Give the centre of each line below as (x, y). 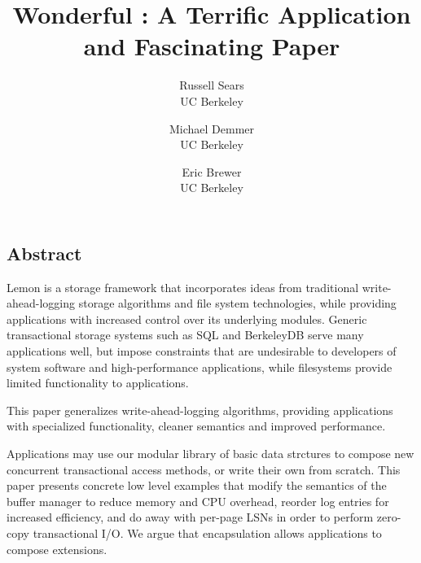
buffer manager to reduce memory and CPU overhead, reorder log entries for (198, 501)
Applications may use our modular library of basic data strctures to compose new (210, 454)
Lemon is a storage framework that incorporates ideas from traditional (183, 287)
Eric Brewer (212, 171)
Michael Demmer (212, 128)
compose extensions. (57, 549)
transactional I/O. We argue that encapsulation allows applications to (207, 533)
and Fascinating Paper (212, 46)
